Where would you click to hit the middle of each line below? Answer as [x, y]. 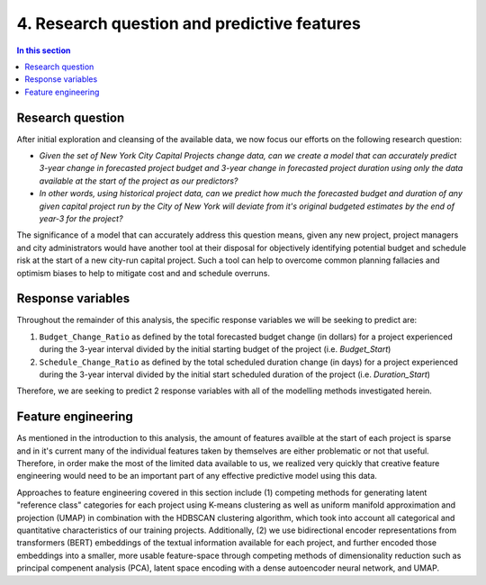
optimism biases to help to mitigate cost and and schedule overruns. [143, 273]
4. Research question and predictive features [189, 23]
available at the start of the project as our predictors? [139, 181]
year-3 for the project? [81, 218]
